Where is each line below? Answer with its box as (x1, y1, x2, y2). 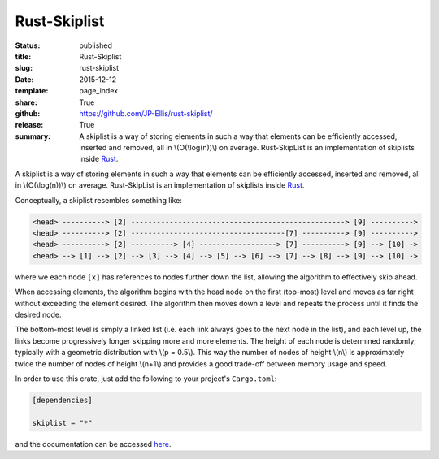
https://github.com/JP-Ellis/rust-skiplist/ (79, 108, 213, 118)
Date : (15, 74, 34, 84)
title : (15, 51, 32, 61)
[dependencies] (32, 395, 93, 405)
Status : (15, 41, 41, 50)
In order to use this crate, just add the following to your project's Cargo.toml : (15, 374, 277, 383)
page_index (79, 86, 118, 96)
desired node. (15, 310, 62, 319)
